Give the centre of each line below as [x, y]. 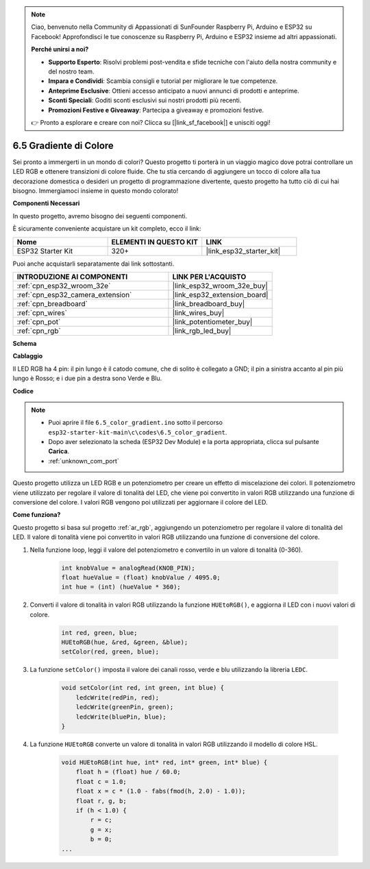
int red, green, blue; [99, 633]
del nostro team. [71, 71]
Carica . [59, 451]
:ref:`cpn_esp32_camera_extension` [74, 294]
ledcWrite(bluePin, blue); [121, 717]
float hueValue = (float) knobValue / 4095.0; [141, 577]
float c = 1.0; [101, 781]
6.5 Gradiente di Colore [63, 145]
